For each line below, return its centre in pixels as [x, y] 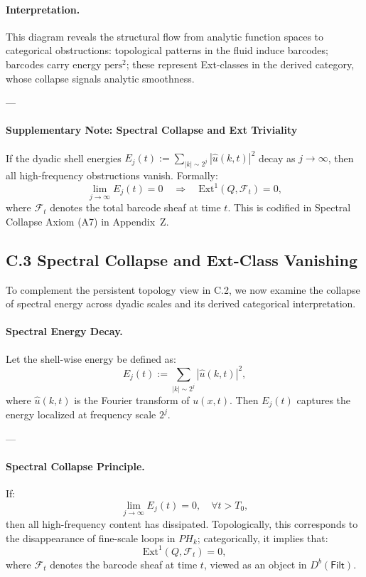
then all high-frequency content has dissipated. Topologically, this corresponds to [182, 523]
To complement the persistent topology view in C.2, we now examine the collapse [183, 289]
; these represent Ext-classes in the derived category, [240, 64]
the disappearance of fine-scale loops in [91, 538]
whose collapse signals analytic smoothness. [100, 78]
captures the [324, 399]
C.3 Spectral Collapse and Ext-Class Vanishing [182, 259]
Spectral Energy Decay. [64, 331]
